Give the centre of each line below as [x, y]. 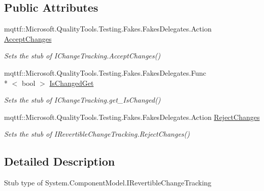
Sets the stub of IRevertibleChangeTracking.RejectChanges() [97, 134]
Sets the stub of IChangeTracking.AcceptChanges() [82, 56]
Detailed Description [60, 161]
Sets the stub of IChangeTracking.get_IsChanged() [82, 100]
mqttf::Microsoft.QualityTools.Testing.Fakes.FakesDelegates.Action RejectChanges [132, 117]
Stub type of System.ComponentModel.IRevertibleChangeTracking [108, 183]
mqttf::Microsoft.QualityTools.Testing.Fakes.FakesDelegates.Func [105, 72]
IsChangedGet [72, 83]
